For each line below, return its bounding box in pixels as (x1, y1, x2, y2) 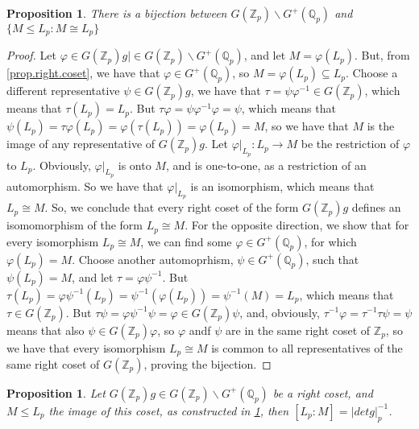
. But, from (354, 47, 410, 64)
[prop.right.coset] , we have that (6, 64, 160, 81)
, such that (305, 250, 359, 267)
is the (367, 118, 395, 134)
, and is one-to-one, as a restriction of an (165, 156, 367, 173)
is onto (118, 156, 151, 173)
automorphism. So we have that (6, 177, 164, 194)
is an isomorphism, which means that (190, 177, 375, 194)
